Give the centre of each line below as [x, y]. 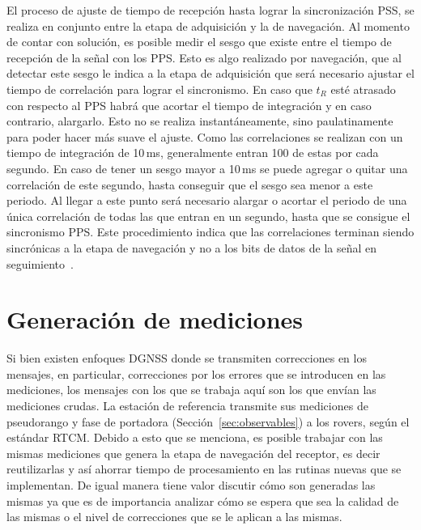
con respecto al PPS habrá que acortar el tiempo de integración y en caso [189, 105]
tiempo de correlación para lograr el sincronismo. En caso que [159, 89]
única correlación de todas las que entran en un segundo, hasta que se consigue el [208, 216]
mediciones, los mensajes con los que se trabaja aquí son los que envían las [191, 390]
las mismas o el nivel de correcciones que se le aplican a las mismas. [174, 517]
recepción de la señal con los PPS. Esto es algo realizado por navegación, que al [204, 57]
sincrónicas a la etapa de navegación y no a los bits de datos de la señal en [192, 247]
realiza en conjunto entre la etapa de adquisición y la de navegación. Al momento [208, 25]
